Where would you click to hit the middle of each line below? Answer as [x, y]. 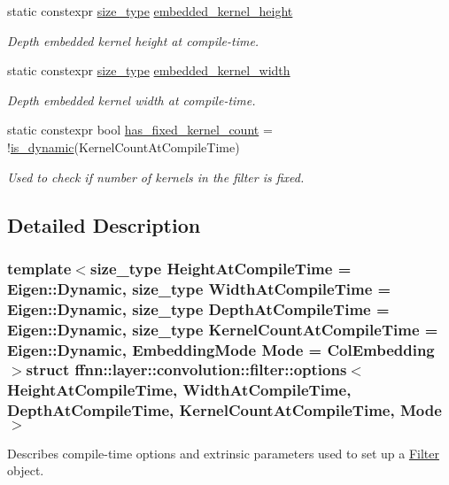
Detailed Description [104, 224]
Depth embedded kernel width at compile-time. [132, 100]
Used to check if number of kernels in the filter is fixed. [156, 177]
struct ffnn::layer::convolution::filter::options [186, 370]
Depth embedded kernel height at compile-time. [133, 40]
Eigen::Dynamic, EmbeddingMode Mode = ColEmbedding [221, 349]
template [39, 268]
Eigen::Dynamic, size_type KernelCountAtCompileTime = [223, 329]
